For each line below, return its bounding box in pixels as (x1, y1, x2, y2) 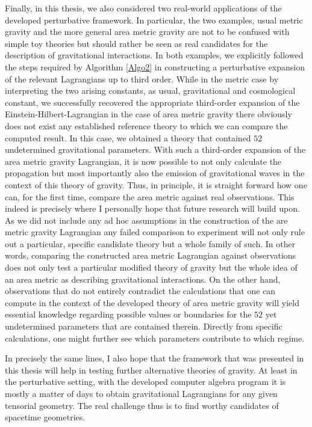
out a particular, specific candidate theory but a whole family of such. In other (5, 237, 296, 250)
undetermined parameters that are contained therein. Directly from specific (5, 320, 282, 333)
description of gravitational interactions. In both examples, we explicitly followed (5, 49, 304, 61)
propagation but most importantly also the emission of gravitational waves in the (5, 167, 305, 179)
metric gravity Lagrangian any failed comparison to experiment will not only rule (5, 226, 305, 238)
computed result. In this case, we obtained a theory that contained (5, 131, 251, 144)
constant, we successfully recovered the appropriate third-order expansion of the (5, 96, 300, 108)
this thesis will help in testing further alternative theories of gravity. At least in (5, 363, 298, 376)
